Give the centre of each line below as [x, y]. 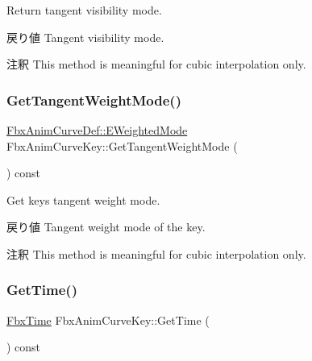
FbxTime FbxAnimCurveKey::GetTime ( [108, 320]
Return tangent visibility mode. [84, 10]
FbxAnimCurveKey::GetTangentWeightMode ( [122, 145]
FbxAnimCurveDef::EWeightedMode [97, 130]
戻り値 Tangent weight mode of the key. [106, 227]
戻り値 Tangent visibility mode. [85, 37]
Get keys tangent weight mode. [83, 199]
